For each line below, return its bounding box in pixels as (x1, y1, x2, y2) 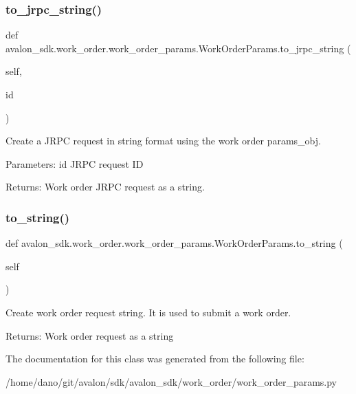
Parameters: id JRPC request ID (5, 156, 144, 171)
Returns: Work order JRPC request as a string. (5, 179, 205, 194)
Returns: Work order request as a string (5, 328, 174, 342)
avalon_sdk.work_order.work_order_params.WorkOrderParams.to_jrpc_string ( (5, 41, 351, 55)
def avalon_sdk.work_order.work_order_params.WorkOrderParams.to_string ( (5, 236, 343, 250)
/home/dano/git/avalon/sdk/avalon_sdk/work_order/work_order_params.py (5, 374, 337, 388)
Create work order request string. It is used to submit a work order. (5, 305, 291, 319)
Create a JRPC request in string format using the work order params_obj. (5, 133, 321, 148)
